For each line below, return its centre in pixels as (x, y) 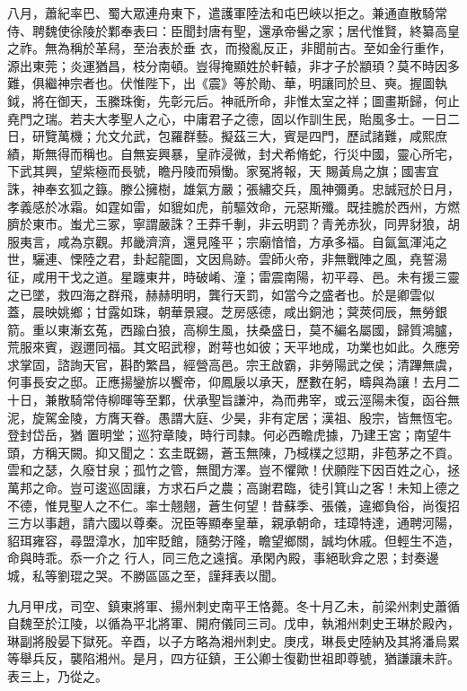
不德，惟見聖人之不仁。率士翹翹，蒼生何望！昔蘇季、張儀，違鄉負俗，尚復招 (233, 505)
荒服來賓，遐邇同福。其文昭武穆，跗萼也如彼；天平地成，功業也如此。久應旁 (233, 347)
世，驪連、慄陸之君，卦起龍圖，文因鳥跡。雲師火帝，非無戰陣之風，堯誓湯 (227, 259)
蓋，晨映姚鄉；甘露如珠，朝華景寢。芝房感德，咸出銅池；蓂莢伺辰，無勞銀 (227, 312)
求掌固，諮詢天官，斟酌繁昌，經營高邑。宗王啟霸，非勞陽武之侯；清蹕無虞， (233, 364)
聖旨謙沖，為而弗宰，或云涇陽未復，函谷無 (334, 400)
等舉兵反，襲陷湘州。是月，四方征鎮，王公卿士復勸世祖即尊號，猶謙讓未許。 (233, 658)
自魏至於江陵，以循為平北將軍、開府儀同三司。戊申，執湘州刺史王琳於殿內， (233, 623)
